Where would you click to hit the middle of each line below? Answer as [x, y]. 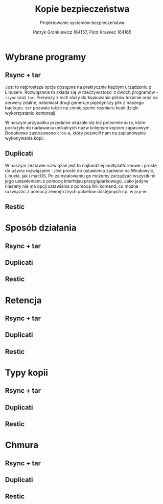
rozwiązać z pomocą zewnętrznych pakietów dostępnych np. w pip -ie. [77, 191]
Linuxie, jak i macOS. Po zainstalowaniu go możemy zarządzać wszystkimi [80, 176]
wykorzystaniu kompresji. [31, 113]
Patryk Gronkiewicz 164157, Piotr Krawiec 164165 [82, 32]
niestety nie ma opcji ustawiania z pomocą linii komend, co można [72, 186]
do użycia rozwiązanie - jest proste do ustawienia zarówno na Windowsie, [80, 171]
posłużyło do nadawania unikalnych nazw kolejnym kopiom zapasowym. [78, 127]
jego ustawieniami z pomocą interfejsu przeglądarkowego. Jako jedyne [77, 181]
